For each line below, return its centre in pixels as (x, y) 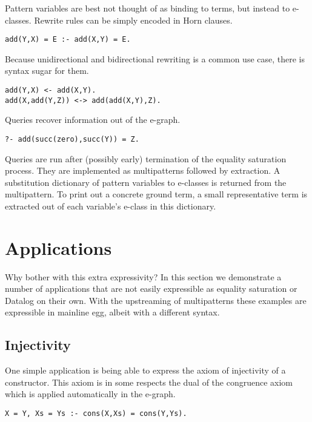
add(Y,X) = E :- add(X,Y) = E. (68, 40)
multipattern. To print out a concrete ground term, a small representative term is (156, 194)
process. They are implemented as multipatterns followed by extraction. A (143, 170)
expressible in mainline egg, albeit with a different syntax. (112, 312)
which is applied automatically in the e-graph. (90, 394)
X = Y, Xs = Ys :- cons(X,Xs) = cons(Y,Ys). (96, 414)
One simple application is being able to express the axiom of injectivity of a (145, 370)
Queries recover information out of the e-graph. (93, 120)
